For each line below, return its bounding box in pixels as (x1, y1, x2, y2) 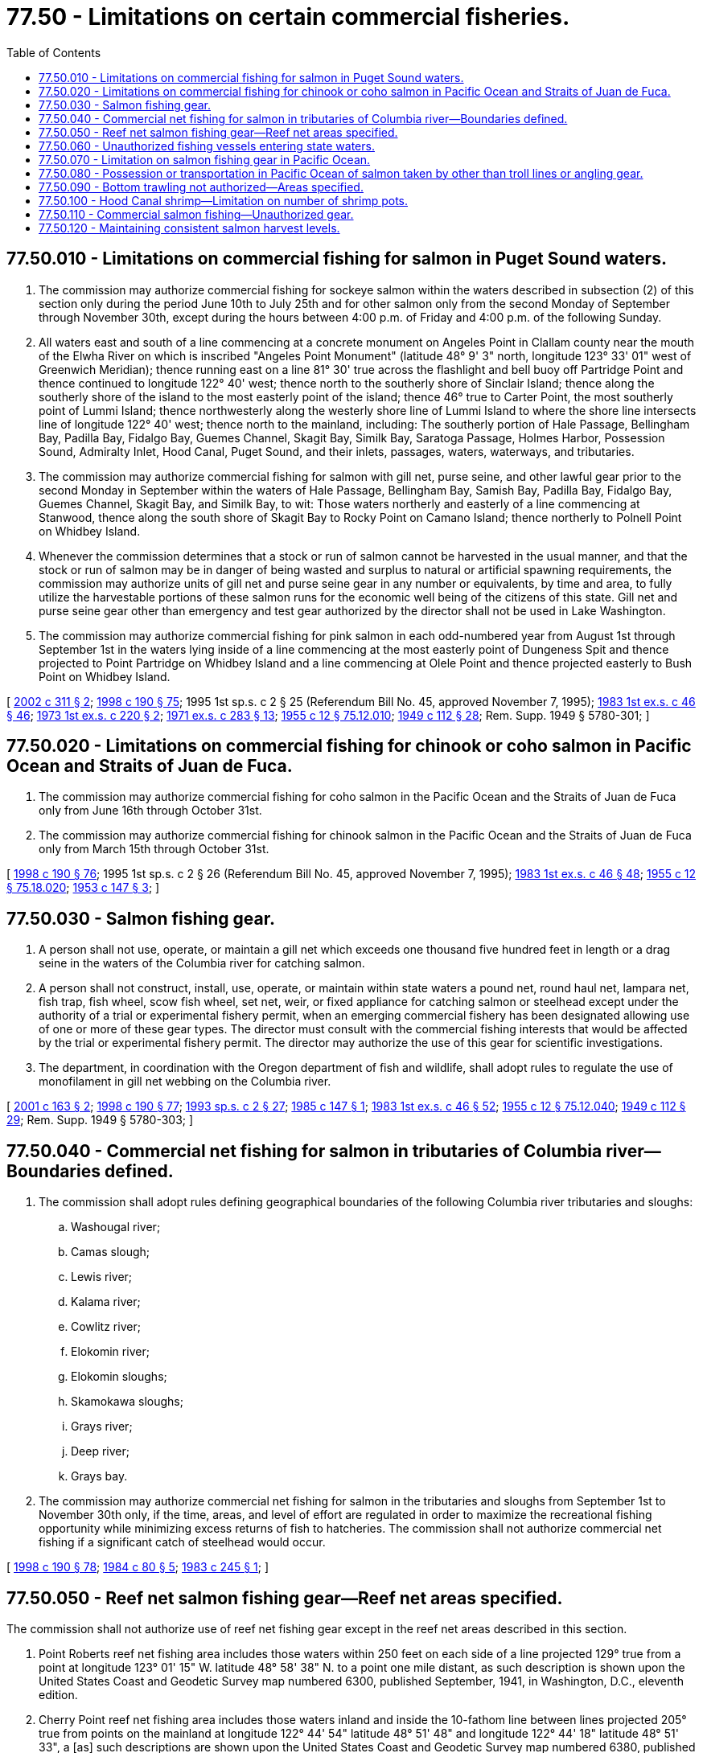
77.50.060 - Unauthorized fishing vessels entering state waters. (39, 138, 375, 153)
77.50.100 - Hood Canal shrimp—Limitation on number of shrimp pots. (39, 193, 409, 207)
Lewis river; (71, 1270, 133, 1284)
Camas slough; (71, 1245, 150, 1259)
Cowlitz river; (71, 1320, 141, 1334)
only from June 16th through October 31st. (39, 803, 262, 818)
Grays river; (71, 1419, 133, 1434)
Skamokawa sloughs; (71, 1394, 183, 1409)
